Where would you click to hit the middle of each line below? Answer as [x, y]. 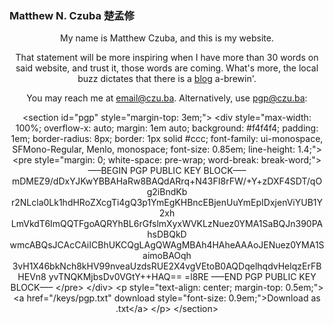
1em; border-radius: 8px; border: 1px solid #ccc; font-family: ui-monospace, [167, 139]
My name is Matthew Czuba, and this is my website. [167, 38]
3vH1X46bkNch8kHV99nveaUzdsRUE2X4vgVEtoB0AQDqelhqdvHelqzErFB [167, 266]
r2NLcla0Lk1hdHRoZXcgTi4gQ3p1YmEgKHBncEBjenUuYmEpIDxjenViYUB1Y [167, 203]
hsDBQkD [167, 234]
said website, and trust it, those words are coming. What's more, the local [167, 68]
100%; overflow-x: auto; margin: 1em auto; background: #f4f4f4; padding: [167, 128]
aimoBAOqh [167, 256]
